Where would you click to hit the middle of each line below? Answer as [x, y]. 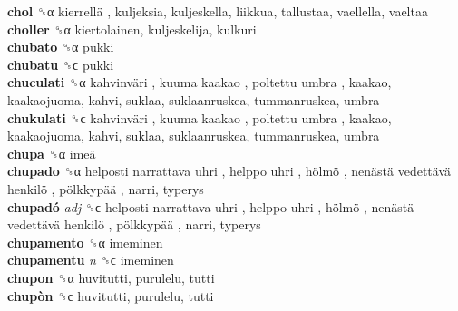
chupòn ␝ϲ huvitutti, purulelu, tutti [111, 295]
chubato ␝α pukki [61, 47]
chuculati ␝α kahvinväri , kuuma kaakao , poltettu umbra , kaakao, [200, 82]
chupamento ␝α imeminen [85, 242]
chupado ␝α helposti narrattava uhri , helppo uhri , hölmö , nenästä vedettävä [229, 171]
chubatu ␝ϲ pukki [61, 64]
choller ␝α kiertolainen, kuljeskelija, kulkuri [132, 29]
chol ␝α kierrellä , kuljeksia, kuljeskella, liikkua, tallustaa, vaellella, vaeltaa [218, 11]
